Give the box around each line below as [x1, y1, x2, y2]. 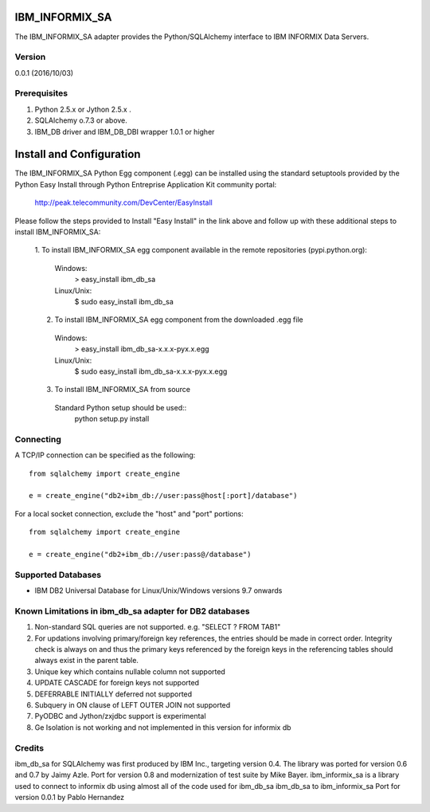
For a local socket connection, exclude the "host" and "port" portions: [14, 508, 244, 518]
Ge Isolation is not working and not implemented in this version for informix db [34, 722, 291, 732]
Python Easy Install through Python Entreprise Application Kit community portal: [14, 179, 277, 189]
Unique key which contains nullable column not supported [34, 666, 226, 677]
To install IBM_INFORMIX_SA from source [54, 385, 191, 394]
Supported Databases [14, 569, 102, 580]
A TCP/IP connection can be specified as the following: [14, 450, 196, 460]
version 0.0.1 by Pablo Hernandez [14, 793, 125, 802]
